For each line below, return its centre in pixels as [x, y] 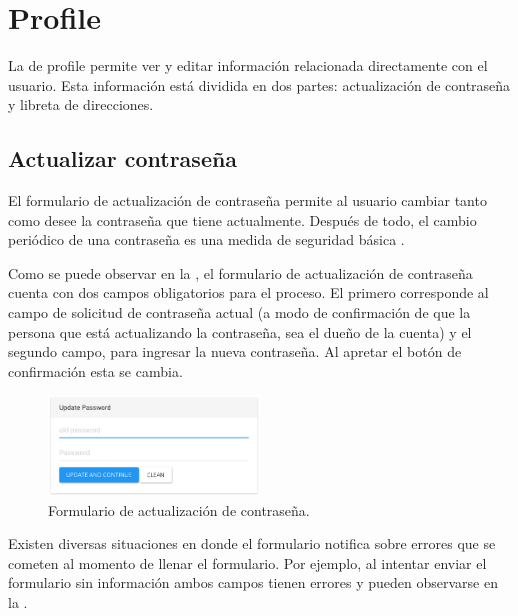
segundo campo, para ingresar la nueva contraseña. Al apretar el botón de [235, 351]
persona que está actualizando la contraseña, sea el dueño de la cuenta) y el [240, 331]
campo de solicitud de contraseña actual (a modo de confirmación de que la [239, 312]
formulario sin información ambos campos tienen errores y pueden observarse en [253, 582]
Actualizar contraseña [123, 158]
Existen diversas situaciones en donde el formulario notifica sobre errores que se [252, 543]
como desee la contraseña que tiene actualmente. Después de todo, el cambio [242, 219]
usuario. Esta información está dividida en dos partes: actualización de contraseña [259, 84]
